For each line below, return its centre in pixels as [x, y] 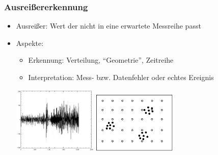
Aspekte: [30, 43]
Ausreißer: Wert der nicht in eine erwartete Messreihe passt [108, 26]
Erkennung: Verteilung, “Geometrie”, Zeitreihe [101, 60]
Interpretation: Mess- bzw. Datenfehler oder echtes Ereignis [121, 77]
